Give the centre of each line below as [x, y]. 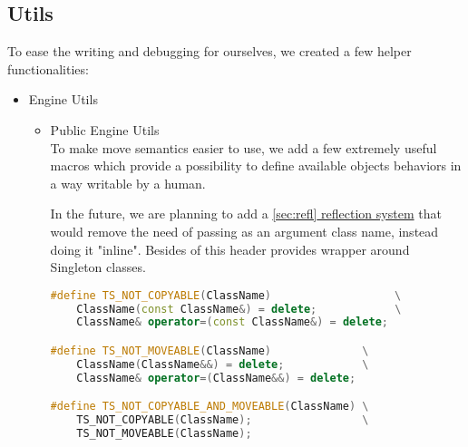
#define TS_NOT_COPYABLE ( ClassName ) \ [226, 295]
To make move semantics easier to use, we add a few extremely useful [244, 147]
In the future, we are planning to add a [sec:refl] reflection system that [246, 214]
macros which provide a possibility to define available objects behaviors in [256, 165]
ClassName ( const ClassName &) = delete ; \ [239, 309]
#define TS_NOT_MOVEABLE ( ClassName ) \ [210, 351]
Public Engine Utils [105, 129]
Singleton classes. [98, 267]
